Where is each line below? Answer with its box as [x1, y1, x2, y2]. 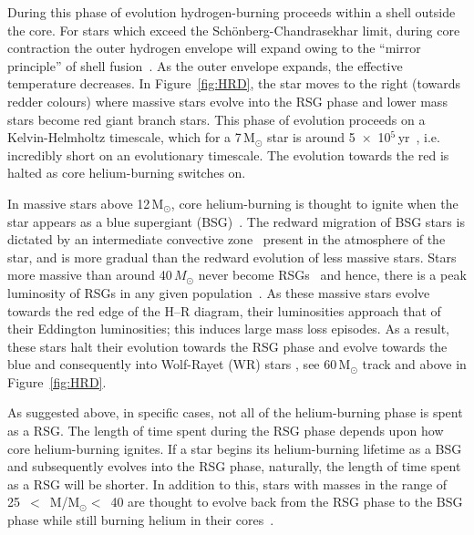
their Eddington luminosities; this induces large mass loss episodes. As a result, [7, 319, 450, 338]
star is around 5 [267, 128, 355, 147]
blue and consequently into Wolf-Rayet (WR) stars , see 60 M [7, 355, 351, 374]
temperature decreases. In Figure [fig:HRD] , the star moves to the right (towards [7, 74, 461, 93]
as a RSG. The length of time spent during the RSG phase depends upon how [7, 421, 444, 440]
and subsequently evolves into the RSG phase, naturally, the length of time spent [7, 457, 461, 476]
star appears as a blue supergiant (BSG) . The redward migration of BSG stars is [7, 211, 465, 231]
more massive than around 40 [7, 265, 172, 284]
